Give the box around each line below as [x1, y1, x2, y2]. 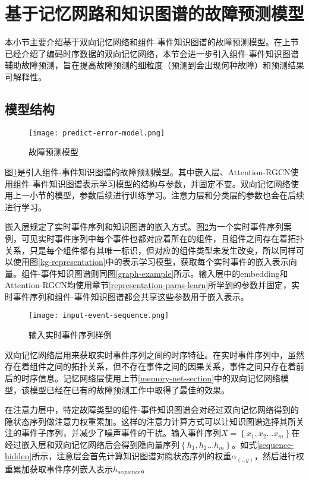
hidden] [5, 450, 32, 462]
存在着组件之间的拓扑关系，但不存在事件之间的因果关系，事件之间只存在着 [5, 360, 296, 372]
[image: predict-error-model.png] [29, 128, 165, 137]
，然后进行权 [254, 450, 304, 462]
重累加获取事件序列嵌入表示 [5, 463, 113, 475]
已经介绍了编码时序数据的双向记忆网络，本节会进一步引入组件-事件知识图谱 [5, 47, 299, 59]
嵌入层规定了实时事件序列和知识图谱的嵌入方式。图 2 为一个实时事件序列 [5, 220, 283, 233]
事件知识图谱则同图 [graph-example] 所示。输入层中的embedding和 [40, 267, 288, 279]
